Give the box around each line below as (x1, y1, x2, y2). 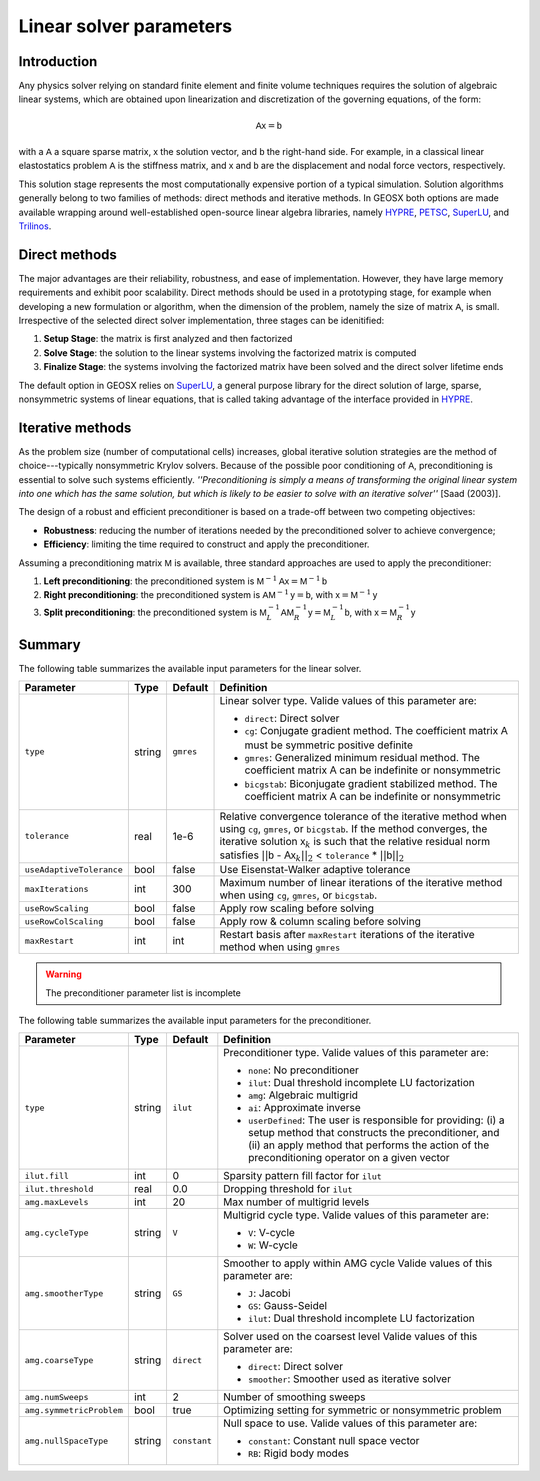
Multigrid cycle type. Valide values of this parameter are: (223, 1208, 490, 1222)
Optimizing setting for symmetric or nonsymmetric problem (223, 1403, 502, 1417)
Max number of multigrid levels (223, 1195, 370, 1209)
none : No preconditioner (248, 1063, 360, 1077)
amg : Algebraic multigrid (248, 1088, 359, 1102)
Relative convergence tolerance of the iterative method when (219, 809, 507, 823)
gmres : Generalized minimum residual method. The (244, 750, 480, 764)
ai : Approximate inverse (248, 1101, 362, 1115)
